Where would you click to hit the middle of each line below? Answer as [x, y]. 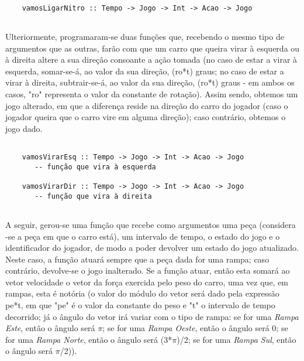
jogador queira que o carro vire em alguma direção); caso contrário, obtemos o [146, 117]
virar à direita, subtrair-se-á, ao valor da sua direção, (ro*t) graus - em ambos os [150, 82]
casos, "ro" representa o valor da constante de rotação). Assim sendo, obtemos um [152, 93]
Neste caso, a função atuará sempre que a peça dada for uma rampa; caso [137, 259]
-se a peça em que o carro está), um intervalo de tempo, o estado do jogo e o [143, 236]
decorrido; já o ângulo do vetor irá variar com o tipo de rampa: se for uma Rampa [152, 316]
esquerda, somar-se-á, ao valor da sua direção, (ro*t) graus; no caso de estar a [145, 71]
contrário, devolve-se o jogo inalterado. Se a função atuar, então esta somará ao [148, 270]
